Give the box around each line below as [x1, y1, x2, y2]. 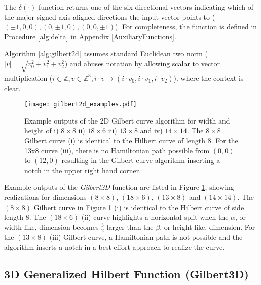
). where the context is [173, 72, 244, 83]
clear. [4, 83, 21, 93]
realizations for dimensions [4, 191, 87, 202]
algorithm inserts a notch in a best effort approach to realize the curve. [4, 241, 225, 252]
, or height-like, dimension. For [160, 221, 255, 232]
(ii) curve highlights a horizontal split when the [81, 212, 229, 222]
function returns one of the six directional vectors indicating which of [39, 2, 253, 12]
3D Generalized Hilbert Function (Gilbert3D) [4, 266, 249, 282]
